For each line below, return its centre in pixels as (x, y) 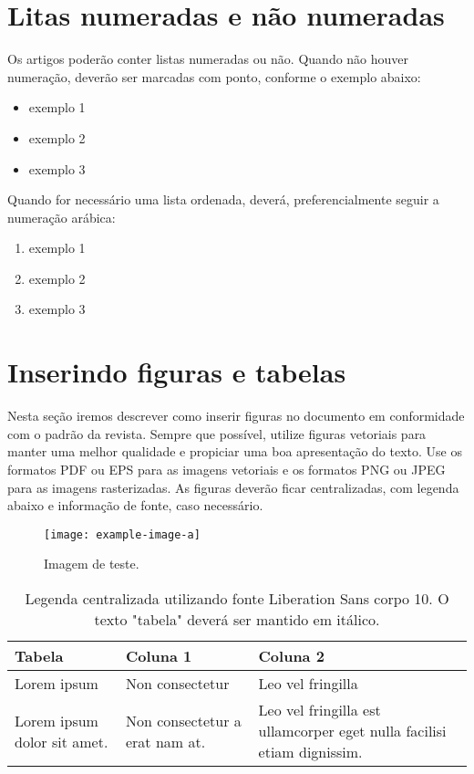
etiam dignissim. (310, 752)
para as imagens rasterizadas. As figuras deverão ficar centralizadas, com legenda (233, 487)
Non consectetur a (183, 720)
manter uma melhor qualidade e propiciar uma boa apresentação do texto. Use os (235, 451)
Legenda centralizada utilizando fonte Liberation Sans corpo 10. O (237, 598)
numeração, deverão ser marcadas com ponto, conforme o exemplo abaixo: (214, 76)
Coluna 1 (159, 656)
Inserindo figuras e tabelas (177, 372)
